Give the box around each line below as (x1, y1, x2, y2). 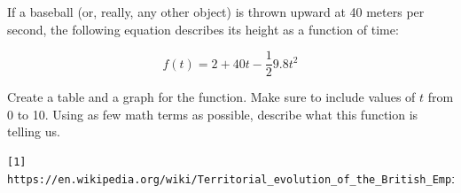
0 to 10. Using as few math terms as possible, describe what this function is (7, 104, 418, 123)
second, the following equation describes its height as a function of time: (7, 19, 399, 38)
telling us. (7, 122, 60, 141)
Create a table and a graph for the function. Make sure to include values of (7, 88, 416, 106)
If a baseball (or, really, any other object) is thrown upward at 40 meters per (7, 3, 425, 20)
